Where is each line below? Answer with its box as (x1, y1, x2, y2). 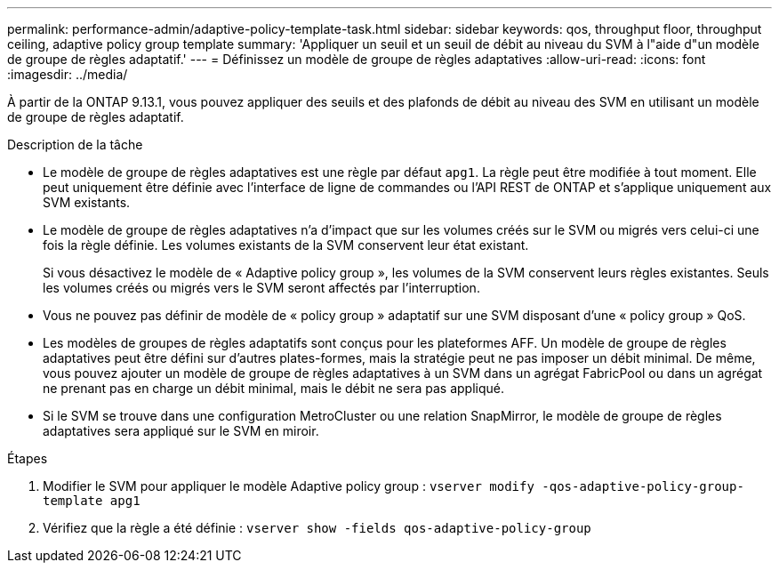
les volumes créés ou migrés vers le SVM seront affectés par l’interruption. (43, 280, 480, 295)
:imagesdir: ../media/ (7, 67, 128, 82)
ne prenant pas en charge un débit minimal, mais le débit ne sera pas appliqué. (43, 381, 504, 396)
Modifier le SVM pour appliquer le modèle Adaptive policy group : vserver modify (43, 478, 534, 494)
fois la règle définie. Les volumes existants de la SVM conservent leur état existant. (43, 237, 529, 253)
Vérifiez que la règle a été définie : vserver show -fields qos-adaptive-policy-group (43, 520, 591, 535)
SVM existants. (43, 195, 131, 210)
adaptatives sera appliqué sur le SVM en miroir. (43, 423, 319, 438)
